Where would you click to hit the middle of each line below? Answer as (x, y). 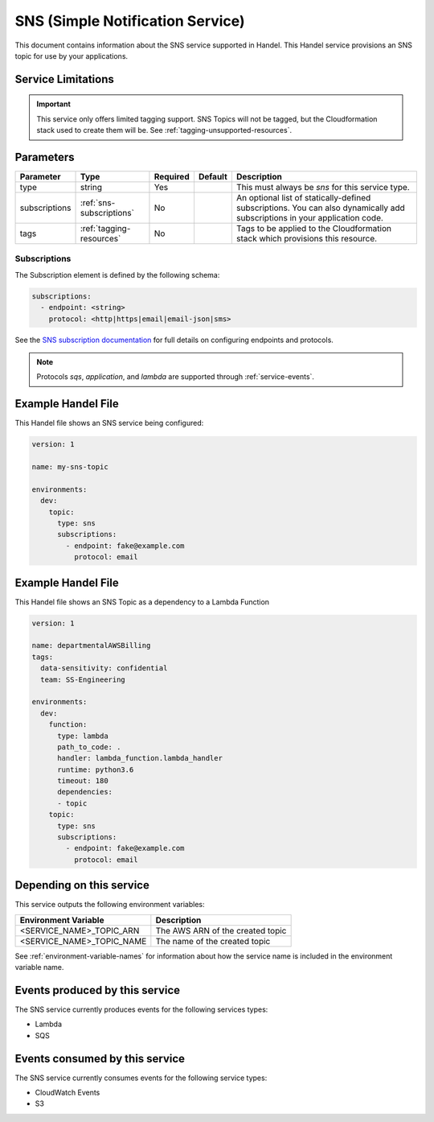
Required (172, 177)
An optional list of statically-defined (303, 198)
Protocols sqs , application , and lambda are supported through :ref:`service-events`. (176, 377)
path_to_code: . (89, 747)
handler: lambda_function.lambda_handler (140, 758)
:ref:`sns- (98, 203)
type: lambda (83, 736)
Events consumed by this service (100, 1058)
